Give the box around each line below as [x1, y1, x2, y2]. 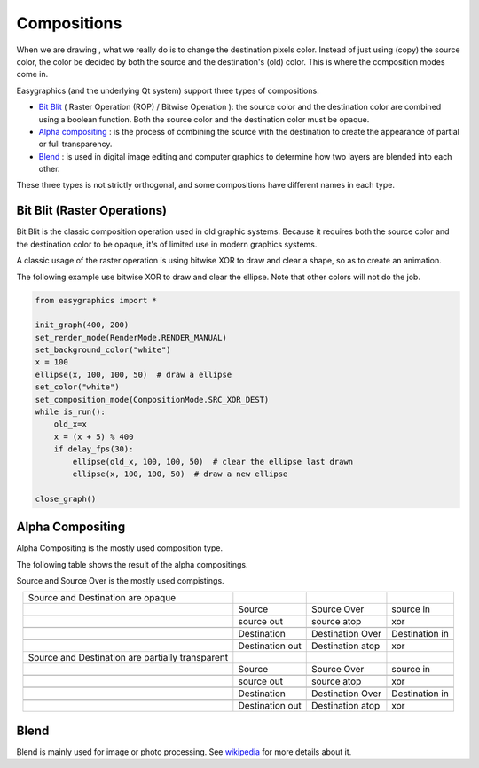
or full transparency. [38, 138, 113, 150]
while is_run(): [35, 407, 106, 417]
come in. [16, 69, 49, 80]
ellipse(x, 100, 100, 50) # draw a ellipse [35, 369, 232, 380]
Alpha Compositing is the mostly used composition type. [16, 543, 224, 553]
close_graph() [35, 493, 97, 504]
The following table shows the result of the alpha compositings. [16, 559, 248, 569]
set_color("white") [35, 382, 120, 392]
